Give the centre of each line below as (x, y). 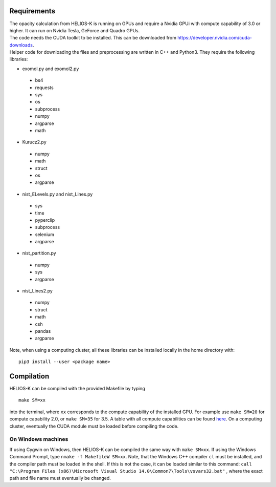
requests (44, 88)
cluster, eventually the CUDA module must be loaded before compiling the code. (94, 426)
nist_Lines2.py (38, 291)
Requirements (32, 11)
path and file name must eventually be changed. (60, 478)
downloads (21, 45)
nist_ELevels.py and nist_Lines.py (57, 194)
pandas (43, 331)
